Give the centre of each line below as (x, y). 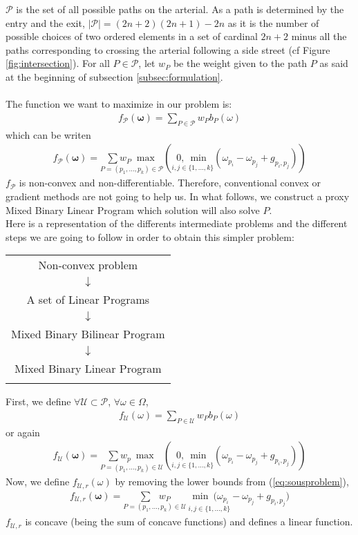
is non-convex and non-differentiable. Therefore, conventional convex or (170, 183)
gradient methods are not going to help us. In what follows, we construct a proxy (178, 196)
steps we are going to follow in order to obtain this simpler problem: (150, 236)
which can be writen (48, 134)
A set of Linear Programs (88, 300)
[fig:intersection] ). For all (58, 63)
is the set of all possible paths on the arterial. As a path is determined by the (180, 9)
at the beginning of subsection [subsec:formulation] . (114, 76)
